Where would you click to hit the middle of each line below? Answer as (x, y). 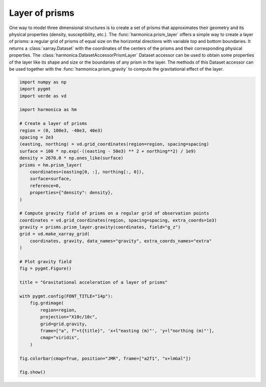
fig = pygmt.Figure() (46, 269)
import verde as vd (43, 96)
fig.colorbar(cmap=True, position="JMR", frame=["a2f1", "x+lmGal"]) (105, 358)
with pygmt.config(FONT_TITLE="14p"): (66, 296)
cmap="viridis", (60, 338)
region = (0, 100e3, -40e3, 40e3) (61, 130)
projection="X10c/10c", (69, 317)
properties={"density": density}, (71, 193)
